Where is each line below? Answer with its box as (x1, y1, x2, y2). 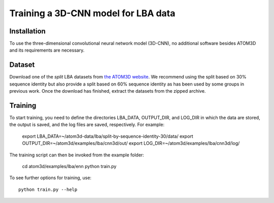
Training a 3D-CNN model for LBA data (9, 8, 176, 19)
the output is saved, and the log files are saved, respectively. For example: (9, 121, 165, 128)
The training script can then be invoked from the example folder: (9, 152, 144, 158)
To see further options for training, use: (9, 175, 91, 181)
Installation (9, 27, 46, 35)
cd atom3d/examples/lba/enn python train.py (22, 164, 117, 169)
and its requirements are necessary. (9, 47, 85, 53)
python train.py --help (18, 186, 78, 192)
